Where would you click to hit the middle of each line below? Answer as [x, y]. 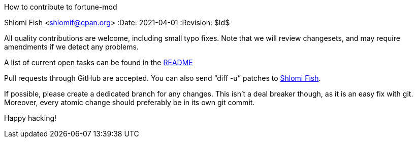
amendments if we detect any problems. [71, 47]
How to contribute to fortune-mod [61, 7]
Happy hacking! [30, 118]
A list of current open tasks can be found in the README [99, 62]
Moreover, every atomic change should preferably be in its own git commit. [130, 102]
